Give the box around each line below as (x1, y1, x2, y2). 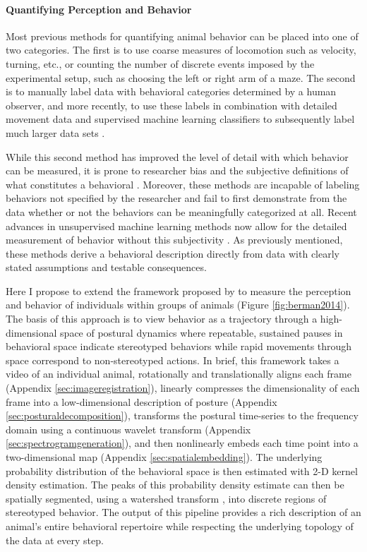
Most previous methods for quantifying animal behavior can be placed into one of (6, 28, 359, 43)
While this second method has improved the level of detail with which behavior (6, 149, 349, 164)
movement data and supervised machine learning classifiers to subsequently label (6, 112, 355, 126)
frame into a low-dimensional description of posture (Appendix (6, 394, 277, 409)
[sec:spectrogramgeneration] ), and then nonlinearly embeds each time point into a (6, 436, 359, 450)
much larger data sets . (6, 125, 105, 140)
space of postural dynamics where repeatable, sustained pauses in (60, 325, 343, 340)
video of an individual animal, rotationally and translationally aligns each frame (6, 366, 351, 381)
